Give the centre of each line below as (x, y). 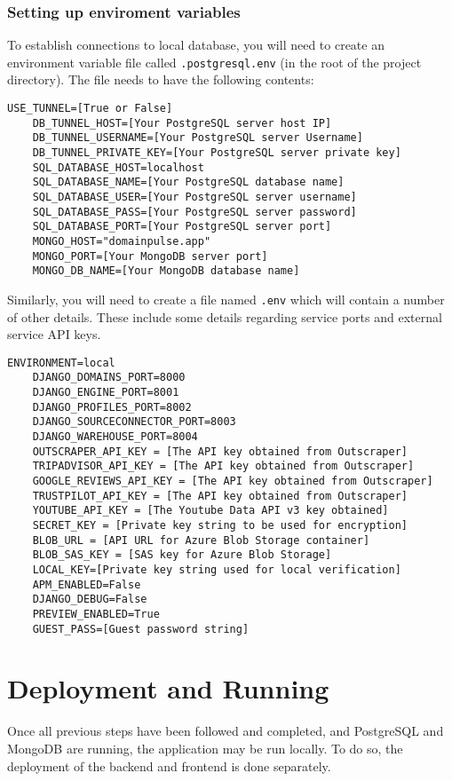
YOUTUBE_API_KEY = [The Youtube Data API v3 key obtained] (210, 511)
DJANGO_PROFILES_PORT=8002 (112, 407)
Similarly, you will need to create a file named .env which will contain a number (226, 299)
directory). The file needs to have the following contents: (161, 79)
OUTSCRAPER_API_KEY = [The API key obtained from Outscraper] (220, 451)
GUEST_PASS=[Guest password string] (141, 629)
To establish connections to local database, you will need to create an (196, 45)
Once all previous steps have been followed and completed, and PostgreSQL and (226, 731)
